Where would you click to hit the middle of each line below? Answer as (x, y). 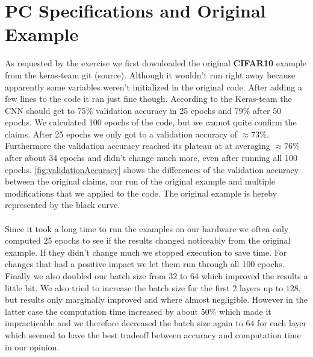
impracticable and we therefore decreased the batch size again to (124, 323)
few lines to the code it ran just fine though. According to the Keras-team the (148, 99)
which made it (245, 311)
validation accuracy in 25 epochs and (164, 110)
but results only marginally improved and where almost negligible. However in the (156, 299)
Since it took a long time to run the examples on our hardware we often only (147, 228)
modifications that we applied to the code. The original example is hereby (141, 193)
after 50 (267, 110)
